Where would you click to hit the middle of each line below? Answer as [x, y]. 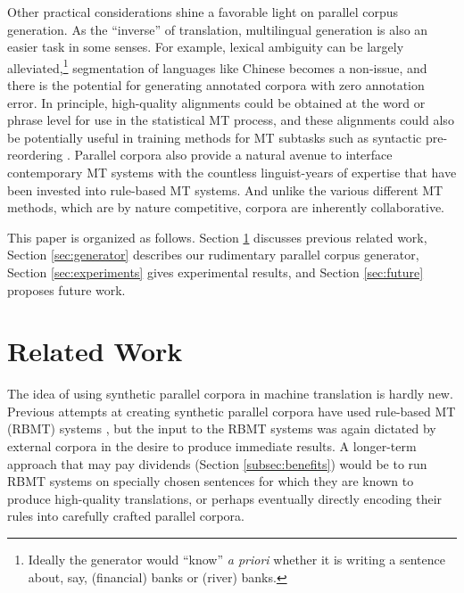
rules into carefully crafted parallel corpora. [126, 516]
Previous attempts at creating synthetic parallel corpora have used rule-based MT [232, 411]
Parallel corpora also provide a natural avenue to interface [233, 155]
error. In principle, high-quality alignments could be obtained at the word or [216, 102]
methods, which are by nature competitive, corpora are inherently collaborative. [226, 207]
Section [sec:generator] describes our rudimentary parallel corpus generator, [213, 255]
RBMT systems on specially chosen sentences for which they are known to [211, 481]
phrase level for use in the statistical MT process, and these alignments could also [231, 120]
